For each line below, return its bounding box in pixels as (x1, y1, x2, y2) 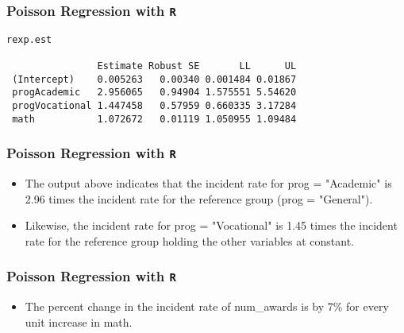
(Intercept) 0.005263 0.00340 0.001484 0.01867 (12, 73, 297, 85)
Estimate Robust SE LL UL (97, 60, 297, 72)
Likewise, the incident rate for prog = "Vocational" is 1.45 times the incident (25, 217, 398, 234)
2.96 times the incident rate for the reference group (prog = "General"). (25, 190, 373, 207)
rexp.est (6, 33, 52, 45)
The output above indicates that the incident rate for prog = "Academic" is (25, 175, 392, 192)
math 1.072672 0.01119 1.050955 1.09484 (12, 113, 297, 125)
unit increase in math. (25, 313, 133, 330)
